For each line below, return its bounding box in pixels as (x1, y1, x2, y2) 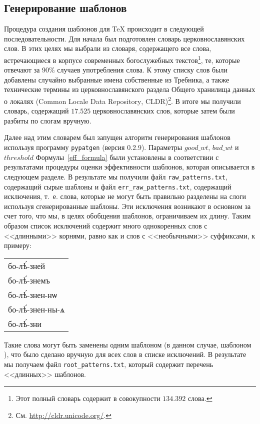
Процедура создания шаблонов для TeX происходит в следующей (4, 23, 204, 34)
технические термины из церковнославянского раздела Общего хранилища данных (4, 84, 255, 94)
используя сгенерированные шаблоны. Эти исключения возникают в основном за (4, 200, 251, 211)
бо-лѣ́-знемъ (8, 274, 50, 286)
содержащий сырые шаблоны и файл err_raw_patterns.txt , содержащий (4, 181, 231, 191)
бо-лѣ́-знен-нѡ (8, 288, 57, 300)
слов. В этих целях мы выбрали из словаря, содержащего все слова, (4, 43, 211, 53)
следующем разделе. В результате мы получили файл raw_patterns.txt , (4, 171, 227, 181)
